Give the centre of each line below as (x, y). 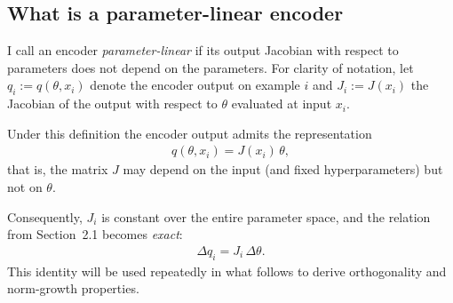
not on (25, 187)
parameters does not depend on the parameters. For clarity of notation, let (211, 67)
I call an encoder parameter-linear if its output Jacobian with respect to (203, 50)
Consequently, (45, 216)
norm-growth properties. (73, 288)
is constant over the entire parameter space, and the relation (266, 216)
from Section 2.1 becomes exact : (95, 234)
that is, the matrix (58, 169)
